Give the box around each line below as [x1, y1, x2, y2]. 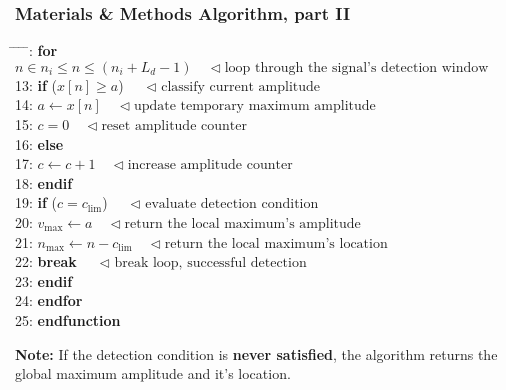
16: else [15, 133, 64, 154]
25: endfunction [15, 309, 121, 330]
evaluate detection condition [145, 197, 319, 212]
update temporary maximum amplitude [133, 99, 376, 114]
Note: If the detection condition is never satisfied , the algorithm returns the [15, 343, 498, 364]
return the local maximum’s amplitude [124, 216, 361, 231]
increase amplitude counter [127, 158, 293, 173]
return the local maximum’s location [164, 236, 388, 251]
